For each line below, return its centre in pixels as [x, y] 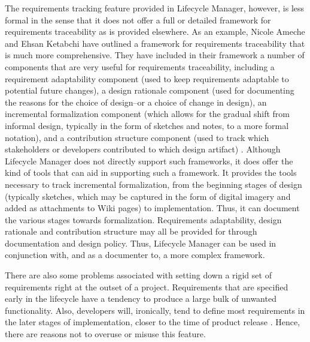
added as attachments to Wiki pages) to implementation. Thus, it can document [152, 208]
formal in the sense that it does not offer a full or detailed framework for [138, 19]
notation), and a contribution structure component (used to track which [137, 137]
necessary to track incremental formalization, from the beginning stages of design [154, 184]
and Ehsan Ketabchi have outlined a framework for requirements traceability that [155, 43]
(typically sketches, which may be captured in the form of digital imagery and [148, 196]
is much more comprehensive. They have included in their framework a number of [155, 55]
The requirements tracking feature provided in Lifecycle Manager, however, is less [155, 8]
